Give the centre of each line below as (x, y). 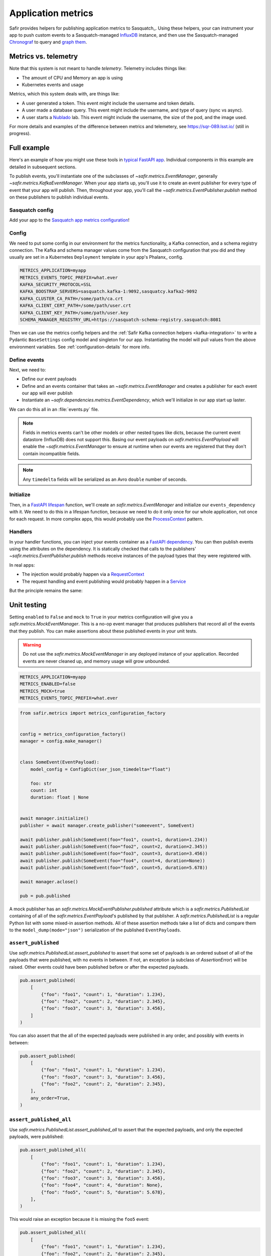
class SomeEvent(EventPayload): (60, 762)
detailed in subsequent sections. (43, 167)
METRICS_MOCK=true (42, 691)
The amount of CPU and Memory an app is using (72, 77)
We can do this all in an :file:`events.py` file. (54, 409)
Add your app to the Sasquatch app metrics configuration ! (70, 220)
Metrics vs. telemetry (43, 57)
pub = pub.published (45, 896)
